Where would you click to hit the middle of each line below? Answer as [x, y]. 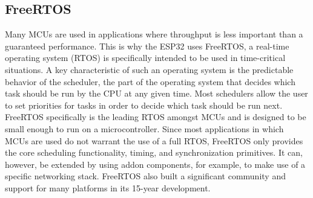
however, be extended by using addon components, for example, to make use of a [155, 164]
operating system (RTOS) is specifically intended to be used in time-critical [145, 58]
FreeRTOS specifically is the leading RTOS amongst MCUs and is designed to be [156, 117]
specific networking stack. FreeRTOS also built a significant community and [145, 176]
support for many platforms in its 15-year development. [108, 187]
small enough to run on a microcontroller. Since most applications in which [144, 128]
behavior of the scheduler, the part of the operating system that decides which [150, 81]
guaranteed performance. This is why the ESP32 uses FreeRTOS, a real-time [147, 46]
